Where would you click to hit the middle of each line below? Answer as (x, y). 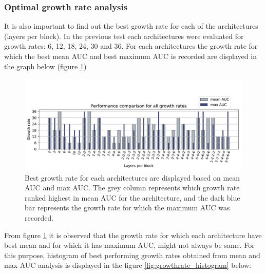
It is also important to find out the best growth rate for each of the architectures (131, 26)
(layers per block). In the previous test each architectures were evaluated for (124, 36)
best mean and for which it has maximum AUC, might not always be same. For (129, 245)
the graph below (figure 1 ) (45, 66)
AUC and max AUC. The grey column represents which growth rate (132, 188)
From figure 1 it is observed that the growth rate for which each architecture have (133, 235)
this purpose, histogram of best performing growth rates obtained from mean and (132, 255)
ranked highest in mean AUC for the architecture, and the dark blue (132, 197)
